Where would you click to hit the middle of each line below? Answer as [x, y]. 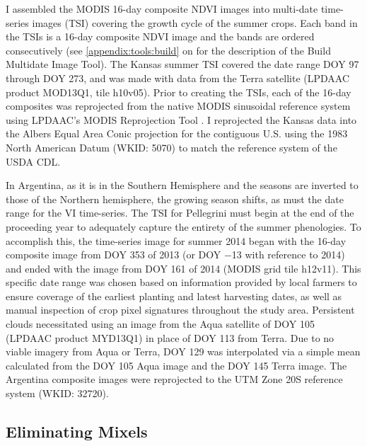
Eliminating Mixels [77, 431]
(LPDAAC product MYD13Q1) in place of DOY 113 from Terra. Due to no [170, 337]
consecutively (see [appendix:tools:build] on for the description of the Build [168, 50]
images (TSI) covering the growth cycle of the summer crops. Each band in [195, 22]
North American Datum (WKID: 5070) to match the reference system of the [171, 147]
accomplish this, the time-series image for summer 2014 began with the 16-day [176, 240]
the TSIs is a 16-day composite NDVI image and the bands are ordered [160, 36]
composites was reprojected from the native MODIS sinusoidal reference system [178, 106]
